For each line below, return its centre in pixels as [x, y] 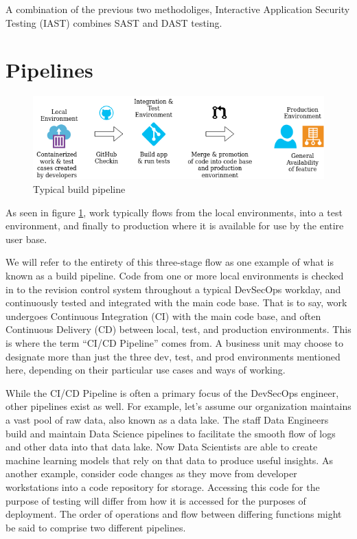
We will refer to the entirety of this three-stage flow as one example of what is [170, 262]
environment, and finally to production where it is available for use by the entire [175, 226]
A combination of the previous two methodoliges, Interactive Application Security [178, 9]
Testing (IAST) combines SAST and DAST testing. [114, 22]
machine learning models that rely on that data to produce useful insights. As [169, 460]
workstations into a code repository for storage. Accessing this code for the [163, 486]
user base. [26, 239]
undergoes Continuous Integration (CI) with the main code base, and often [163, 316]
